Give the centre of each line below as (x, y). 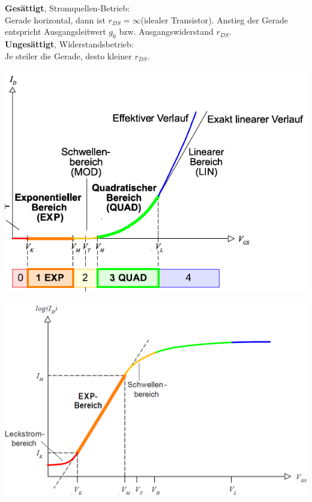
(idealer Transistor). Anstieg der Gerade (214, 19)
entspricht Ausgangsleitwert (55, 31)
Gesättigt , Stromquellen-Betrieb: (67, 8)
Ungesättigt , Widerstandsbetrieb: (69, 43)
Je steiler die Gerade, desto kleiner (68, 55)
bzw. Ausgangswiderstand (166, 31)
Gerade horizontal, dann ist (55, 19)
